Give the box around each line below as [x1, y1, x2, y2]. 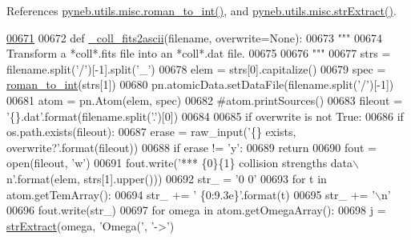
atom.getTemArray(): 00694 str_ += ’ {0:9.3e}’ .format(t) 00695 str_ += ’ [6, 186, 376, 202]
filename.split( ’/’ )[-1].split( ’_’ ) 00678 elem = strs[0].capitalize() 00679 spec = [6, 60, 386, 77]
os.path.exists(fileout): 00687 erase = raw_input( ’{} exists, [6, 123, 296, 140]
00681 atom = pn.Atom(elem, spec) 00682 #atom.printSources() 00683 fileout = [6, 91, 403, 108]
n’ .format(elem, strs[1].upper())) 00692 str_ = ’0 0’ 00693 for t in [6, 170, 327, 186]
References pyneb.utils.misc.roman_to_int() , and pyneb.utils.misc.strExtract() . [6, 2, 397, 18]
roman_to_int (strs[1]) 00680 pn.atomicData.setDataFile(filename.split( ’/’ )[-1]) [6, 76, 394, 93]
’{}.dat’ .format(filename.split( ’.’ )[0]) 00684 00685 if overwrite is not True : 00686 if [6, 107, 404, 124]
